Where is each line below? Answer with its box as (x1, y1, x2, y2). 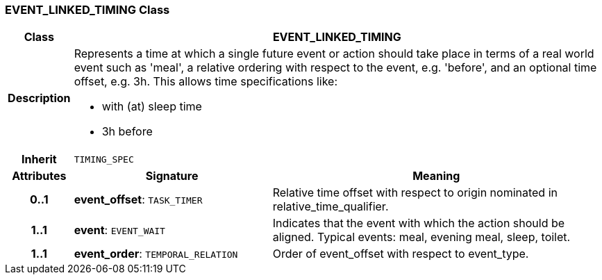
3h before (101, 124, 153, 139)
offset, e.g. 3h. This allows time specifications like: (74, 74, 338, 89)
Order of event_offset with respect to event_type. (272, 247, 529, 261)
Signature (145, 169, 199, 183)
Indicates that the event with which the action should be (272, 216, 565, 231)
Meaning (412, 169, 460, 183)
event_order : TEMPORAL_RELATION (74, 247, 238, 261)
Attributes (12, 169, 67, 183)
